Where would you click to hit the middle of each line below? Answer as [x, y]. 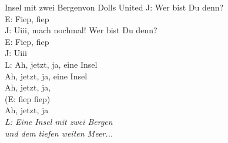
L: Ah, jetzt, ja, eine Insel [51, 64]
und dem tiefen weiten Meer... [59, 133]
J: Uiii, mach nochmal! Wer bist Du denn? [81, 30]
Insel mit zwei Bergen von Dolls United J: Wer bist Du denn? [114, 7]
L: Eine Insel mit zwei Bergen [59, 121]
